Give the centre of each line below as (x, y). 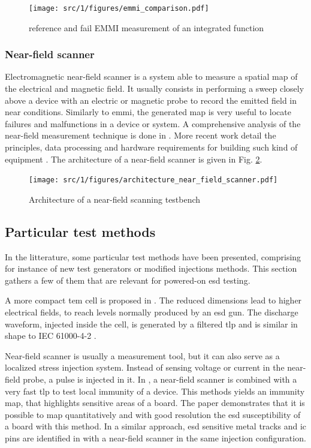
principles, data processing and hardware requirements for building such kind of (151, 147)
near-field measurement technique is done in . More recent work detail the (141, 135)
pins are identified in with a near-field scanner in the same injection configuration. (155, 438)
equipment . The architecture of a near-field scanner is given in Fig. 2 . (134, 159)
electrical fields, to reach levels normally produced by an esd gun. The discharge (152, 312)
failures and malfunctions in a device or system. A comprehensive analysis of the (153, 123)
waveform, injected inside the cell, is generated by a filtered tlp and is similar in (151, 324)
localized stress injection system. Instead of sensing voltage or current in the (145, 367)
